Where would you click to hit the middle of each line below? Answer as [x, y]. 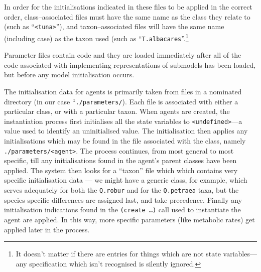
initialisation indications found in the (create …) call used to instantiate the [122, 210]
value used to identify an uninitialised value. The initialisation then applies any [126, 131]
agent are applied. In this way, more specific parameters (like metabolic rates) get [129, 219]
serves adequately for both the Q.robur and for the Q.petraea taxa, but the [121, 190]
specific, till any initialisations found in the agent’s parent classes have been [120, 160]
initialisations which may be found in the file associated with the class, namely [125, 141]
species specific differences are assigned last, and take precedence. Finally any [123, 199]
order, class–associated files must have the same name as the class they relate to [127, 16]
